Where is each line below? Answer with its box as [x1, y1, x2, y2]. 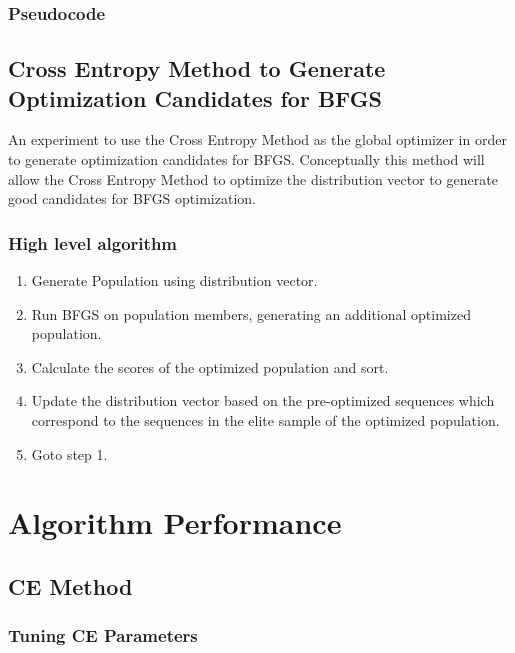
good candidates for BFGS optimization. [8, 188, 256, 209]
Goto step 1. [31, 443, 108, 464]
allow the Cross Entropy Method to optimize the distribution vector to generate [8, 168, 498, 189]
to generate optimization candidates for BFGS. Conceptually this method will [8, 149, 485, 170]
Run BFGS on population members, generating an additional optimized [31, 303, 471, 324]
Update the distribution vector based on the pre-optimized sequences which [31, 390, 495, 411]
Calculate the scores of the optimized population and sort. [31, 356, 389, 377]
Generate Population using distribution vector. [31, 270, 318, 291]
